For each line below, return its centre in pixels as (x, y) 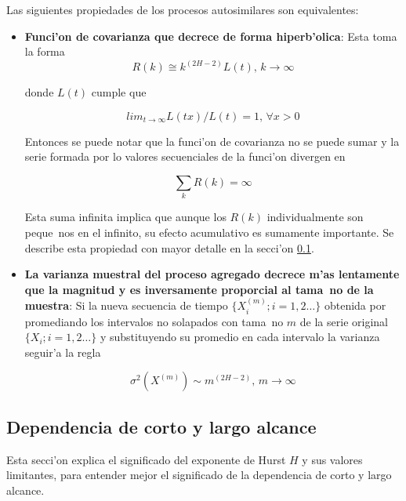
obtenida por (355, 305)
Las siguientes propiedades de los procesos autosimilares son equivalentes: (183, 9)
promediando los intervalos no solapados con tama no (154, 321)
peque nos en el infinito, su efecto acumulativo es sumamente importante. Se (209, 232)
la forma (45, 51)
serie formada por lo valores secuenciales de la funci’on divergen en (185, 156)
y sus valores (332, 459)
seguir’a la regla (63, 352)
